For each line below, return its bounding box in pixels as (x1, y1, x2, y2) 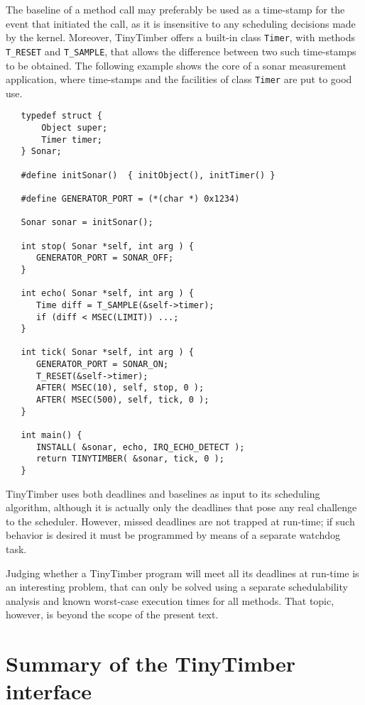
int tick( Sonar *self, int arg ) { (21, 347, 194, 358)
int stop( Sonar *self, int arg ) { (21, 241, 194, 251)
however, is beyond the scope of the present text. (6, 607, 219, 622)
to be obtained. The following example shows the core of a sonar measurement (6, 58, 347, 72)
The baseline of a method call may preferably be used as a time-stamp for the (6, 2, 345, 16)
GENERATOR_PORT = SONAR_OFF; (36, 253, 174, 263)
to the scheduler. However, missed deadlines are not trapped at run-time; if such (6, 513, 355, 528)
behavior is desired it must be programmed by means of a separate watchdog (6, 528, 341, 542)
